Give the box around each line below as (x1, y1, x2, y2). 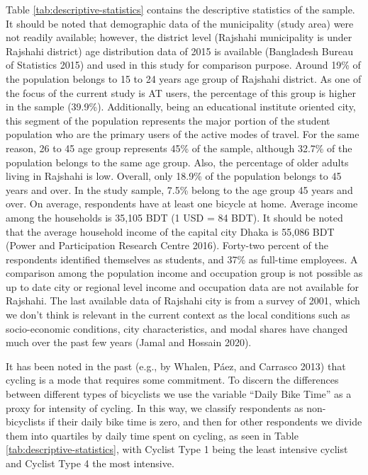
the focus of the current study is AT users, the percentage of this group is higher (6, 85, 356, 100)
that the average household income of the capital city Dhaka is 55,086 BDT (6, 224, 335, 239)
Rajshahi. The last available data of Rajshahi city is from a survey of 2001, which (6, 293, 360, 308)
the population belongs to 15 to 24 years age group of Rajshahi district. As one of (6, 71, 362, 86)
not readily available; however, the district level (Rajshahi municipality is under (6, 30, 352, 45)
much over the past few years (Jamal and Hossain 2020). (6, 335, 252, 350)
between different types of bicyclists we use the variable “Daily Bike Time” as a (6, 387, 352, 401)
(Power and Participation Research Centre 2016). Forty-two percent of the (6, 238, 328, 253)
